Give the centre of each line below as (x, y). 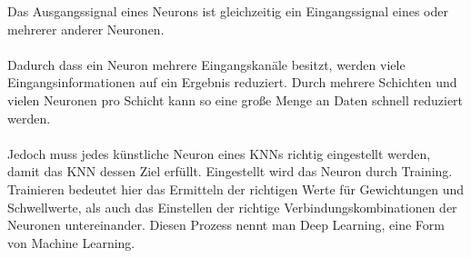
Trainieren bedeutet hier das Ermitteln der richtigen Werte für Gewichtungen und (236, 189)
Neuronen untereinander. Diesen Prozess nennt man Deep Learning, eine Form (226, 225)
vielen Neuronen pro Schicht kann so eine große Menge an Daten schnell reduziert (235, 99)
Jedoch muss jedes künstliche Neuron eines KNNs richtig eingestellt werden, (219, 153)
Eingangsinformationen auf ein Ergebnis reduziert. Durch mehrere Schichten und (232, 82)
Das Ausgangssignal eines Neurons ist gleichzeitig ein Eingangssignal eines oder (228, 11)
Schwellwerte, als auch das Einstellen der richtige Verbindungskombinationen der (232, 207)
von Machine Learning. (71, 242)
